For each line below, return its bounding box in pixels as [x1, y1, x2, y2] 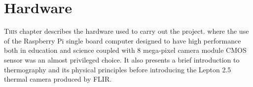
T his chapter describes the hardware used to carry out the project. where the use [4, 26, 249, 36]
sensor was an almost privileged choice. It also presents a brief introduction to [4, 54, 240, 65]
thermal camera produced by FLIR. [4, 74, 112, 84]
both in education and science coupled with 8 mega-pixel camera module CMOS [4, 45, 247, 55]
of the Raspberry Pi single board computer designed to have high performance [4, 35, 241, 45]
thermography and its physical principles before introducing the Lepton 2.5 [4, 64, 231, 74]
